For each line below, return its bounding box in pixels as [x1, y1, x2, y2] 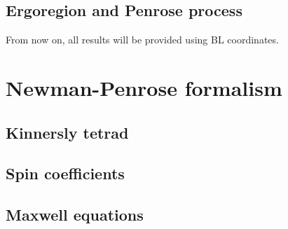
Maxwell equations [6, 204, 144, 225]
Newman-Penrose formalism [6, 73, 282, 102]
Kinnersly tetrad [6, 121, 129, 143]
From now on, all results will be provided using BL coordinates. [6, 32, 279, 47]
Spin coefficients [6, 162, 125, 184]
